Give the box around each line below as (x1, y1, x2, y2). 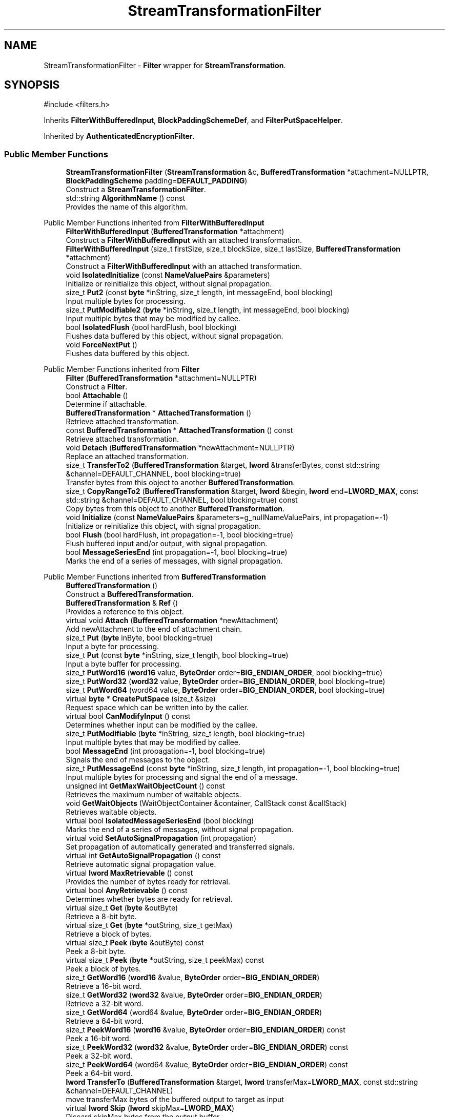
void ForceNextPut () (66, 340, 137, 349)
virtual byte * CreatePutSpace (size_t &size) (66, 694, 216, 704)
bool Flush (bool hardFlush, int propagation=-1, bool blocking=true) (66, 530, 294, 540)
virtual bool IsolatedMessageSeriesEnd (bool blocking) (66, 816, 254, 825)
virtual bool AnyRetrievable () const (66, 886, 188, 895)
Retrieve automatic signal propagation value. (66, 860, 216, 869)
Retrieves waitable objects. (66, 808, 157, 817)
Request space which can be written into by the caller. (66, 703, 249, 712)
